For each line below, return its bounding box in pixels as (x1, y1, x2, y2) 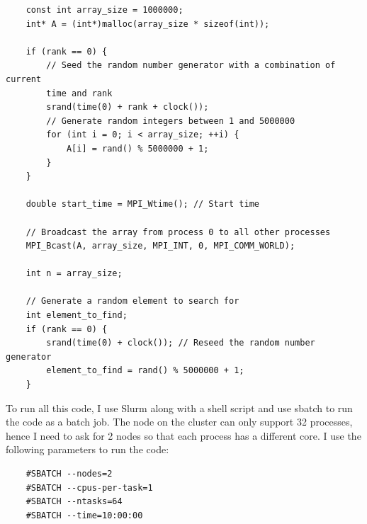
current (6, 74, 42, 84)
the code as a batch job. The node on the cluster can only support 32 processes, (6, 414, 353, 429)
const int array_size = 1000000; (26, 5, 183, 15)
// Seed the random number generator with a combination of (46, 60, 336, 71)
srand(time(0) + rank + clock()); (46, 102, 209, 113)
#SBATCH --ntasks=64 (26, 496, 123, 507)
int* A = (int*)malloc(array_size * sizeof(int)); (26, 18, 270, 29)
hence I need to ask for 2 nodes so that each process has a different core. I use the (6, 428, 361, 443)
